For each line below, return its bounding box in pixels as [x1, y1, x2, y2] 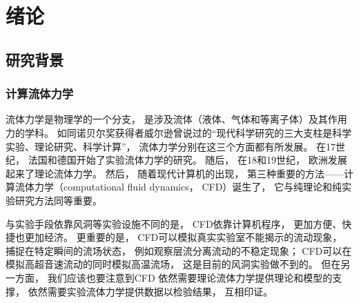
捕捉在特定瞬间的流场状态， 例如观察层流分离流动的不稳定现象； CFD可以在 [6, 243, 352, 257]
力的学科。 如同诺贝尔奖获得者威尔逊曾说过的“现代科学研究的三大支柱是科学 [6, 125, 352, 139]
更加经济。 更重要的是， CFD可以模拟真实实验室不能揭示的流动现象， [24, 230, 342, 244]
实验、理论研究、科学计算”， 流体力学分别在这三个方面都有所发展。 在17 [6, 139, 336, 153]
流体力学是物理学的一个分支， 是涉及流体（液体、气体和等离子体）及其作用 [6, 112, 347, 126]
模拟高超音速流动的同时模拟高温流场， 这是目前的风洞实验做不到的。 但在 [6, 257, 341, 271]
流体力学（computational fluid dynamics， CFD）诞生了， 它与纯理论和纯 [14, 179, 342, 194]
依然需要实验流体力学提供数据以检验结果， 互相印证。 [28, 284, 273, 298]
